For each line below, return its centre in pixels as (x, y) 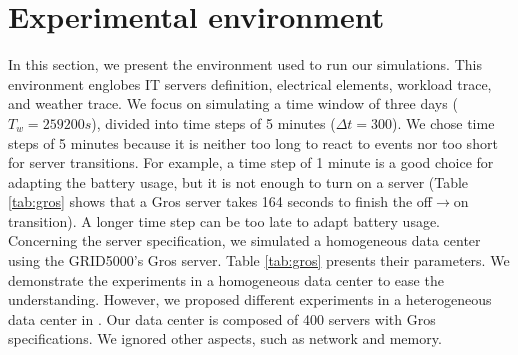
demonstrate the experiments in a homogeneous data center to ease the (226, 279)
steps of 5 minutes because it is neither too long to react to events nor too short (253, 142)
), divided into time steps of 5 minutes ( (213, 122)
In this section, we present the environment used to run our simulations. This (245, 64)
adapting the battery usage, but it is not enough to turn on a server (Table (238, 181)
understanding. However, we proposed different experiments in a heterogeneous (250, 299)
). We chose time (443, 122)
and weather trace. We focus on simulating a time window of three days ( (233, 103)
